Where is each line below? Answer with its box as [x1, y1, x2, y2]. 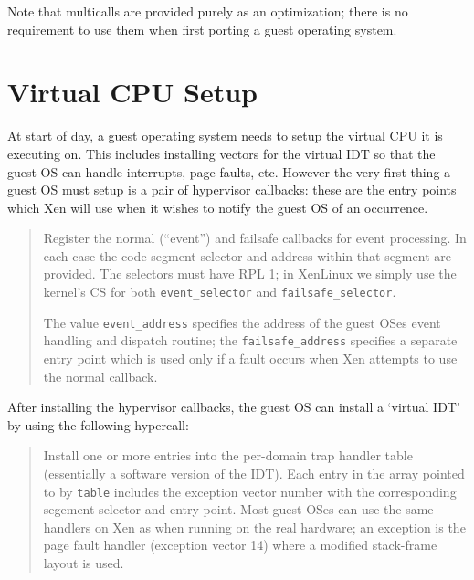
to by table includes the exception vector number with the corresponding [43, 481, 457, 501]
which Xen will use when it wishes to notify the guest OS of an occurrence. [7, 197, 428, 216]
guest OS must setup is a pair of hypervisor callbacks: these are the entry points [7, 180, 457, 199]
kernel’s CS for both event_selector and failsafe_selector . [43, 282, 396, 301]
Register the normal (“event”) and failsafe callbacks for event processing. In [43, 228, 467, 248]
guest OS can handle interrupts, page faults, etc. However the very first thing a [7, 162, 451, 181]
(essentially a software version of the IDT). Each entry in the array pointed [43, 464, 465, 482]
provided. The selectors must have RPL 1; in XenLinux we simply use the [43, 264, 457, 283]
